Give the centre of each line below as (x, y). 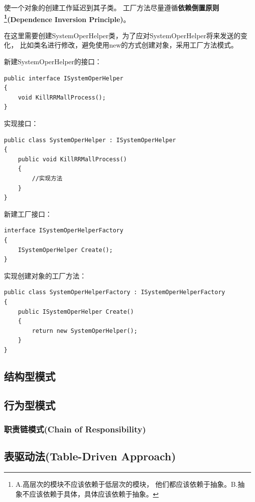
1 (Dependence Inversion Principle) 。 (67, 18)
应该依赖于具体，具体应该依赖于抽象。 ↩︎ (94, 493)
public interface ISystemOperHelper (64, 78)
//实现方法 (47, 178)
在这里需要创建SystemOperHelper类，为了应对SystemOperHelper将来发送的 (122, 35)
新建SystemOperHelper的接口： (53, 62)
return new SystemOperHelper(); (85, 331)
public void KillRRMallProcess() (72, 159)
